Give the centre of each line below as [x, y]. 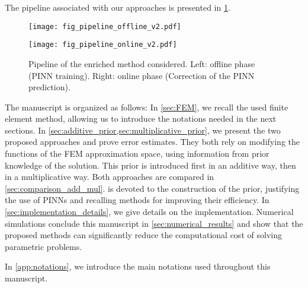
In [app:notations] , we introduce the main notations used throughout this [138, 266]
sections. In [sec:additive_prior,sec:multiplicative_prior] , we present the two [143, 130]
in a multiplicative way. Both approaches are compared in [110, 177]
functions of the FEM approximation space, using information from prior [137, 154]
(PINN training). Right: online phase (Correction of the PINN [142, 75]
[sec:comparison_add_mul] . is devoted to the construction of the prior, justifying [152, 188]
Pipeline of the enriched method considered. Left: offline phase [142, 63]
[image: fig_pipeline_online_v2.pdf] [103, 45]
